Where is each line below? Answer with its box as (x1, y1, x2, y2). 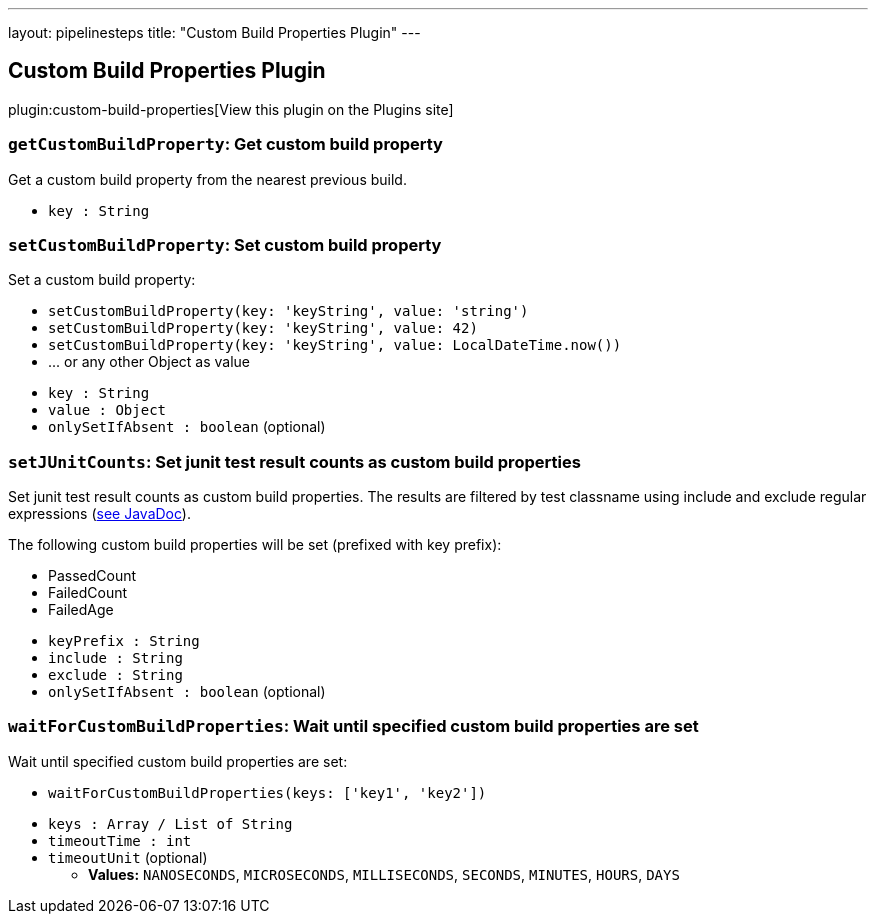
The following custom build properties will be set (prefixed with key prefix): (8, 536, 502, 554)
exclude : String (48, 667, 183, 684)
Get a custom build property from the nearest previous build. (8, 170, 407, 188)
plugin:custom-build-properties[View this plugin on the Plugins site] (8, 100, 454, 118)
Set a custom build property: (8, 271, 196, 289)
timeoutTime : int (48, 832, 192, 849)
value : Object (48, 402, 167, 419)
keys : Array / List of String (48, 815, 293, 832)
